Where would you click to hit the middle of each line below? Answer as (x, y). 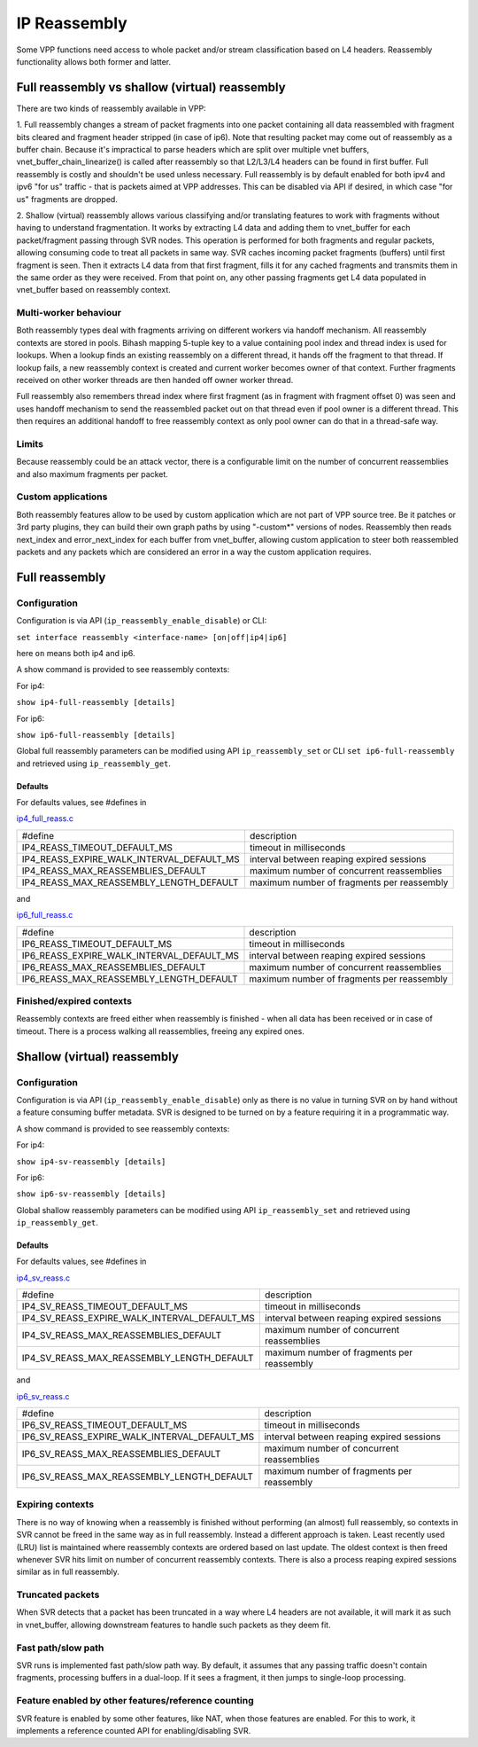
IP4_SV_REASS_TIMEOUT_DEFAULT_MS (104, 1306)
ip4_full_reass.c (45, 819)
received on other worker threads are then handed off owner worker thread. (155, 380)
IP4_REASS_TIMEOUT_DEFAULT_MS (97, 847)
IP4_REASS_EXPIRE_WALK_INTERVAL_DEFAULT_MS (131, 858)
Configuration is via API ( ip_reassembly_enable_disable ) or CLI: (142, 621)
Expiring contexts (55, 1505)
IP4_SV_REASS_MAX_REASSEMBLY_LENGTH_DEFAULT (138, 1359)
